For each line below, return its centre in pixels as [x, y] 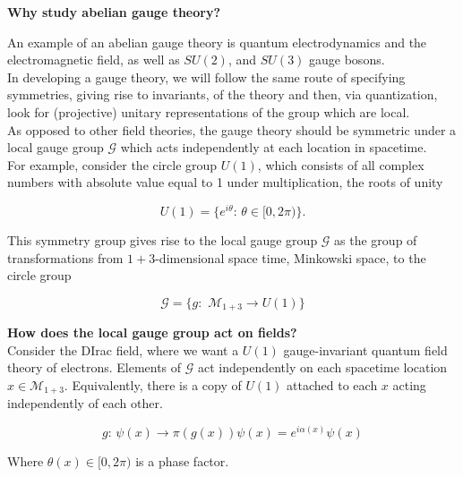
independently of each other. [85, 403]
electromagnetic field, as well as [94, 60]
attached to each [332, 385]
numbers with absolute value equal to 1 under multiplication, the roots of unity [225, 182]
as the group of [376, 240]
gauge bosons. [347, 60]
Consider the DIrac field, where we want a [123, 349]
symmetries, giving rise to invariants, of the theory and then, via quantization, [223, 94]
